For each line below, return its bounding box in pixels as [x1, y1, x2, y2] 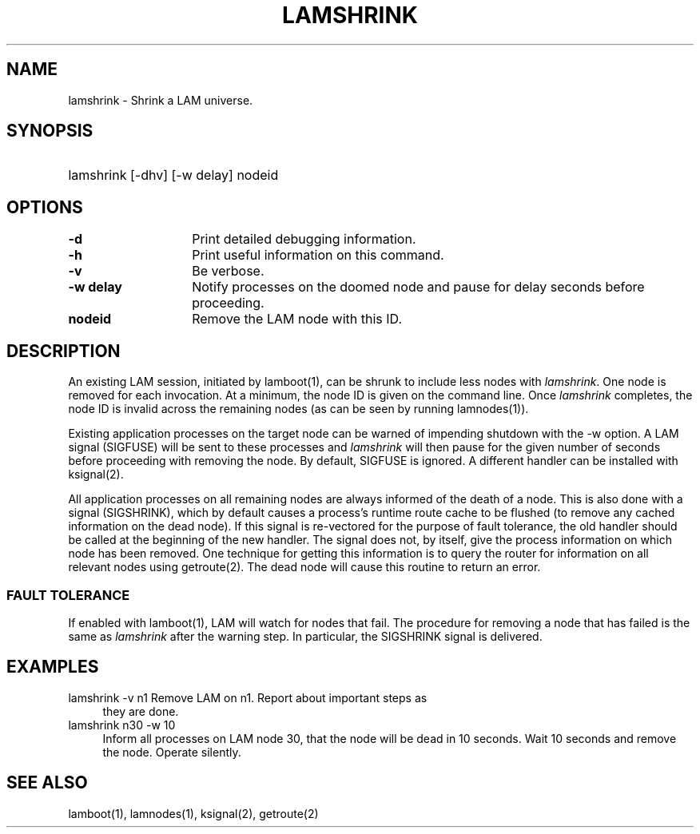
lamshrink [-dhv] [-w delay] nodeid [68, 167, 279, 184]
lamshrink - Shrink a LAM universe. [68, 93, 253, 107]
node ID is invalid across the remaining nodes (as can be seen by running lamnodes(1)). [68, 402, 529, 416]
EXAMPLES [6, 657, 99, 677]
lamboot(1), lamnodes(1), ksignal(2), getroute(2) [68, 806, 319, 820]
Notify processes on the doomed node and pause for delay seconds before [192, 279, 645, 296]
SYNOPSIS [6, 121, 93, 141]
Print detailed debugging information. [192, 231, 416, 248]
